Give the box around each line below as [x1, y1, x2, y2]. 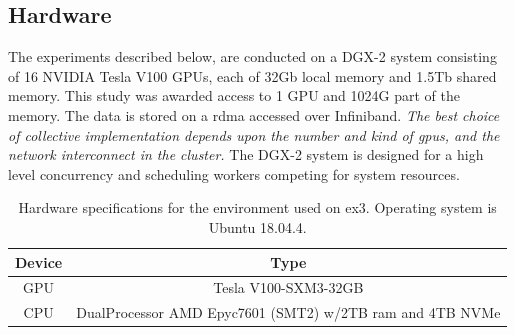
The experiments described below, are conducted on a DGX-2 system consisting [8, 46, 497, 67]
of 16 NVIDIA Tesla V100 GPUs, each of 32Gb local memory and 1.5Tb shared [8, 65, 497, 86]
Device [15, 251, 63, 272]
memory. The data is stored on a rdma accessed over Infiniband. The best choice [8, 104, 500, 125]
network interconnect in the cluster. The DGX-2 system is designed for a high [8, 144, 484, 165]
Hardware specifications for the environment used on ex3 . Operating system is [18, 197, 497, 218]
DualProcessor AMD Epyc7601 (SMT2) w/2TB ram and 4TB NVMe [76, 302, 501, 323]
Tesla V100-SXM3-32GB [213, 277, 364, 298]
